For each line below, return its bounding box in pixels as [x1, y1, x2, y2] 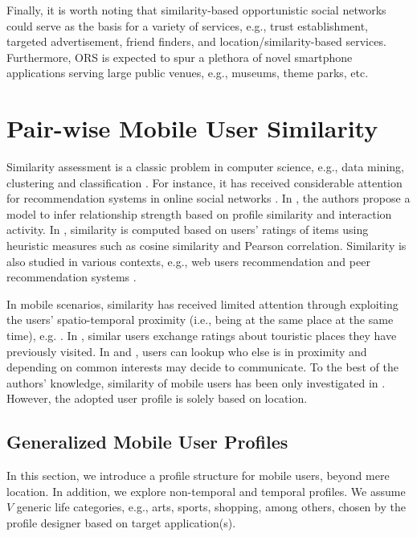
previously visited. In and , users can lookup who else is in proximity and [6, 342, 367, 359]
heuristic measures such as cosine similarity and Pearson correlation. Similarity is [6, 237, 407, 254]
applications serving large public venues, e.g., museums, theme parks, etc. [6, 64, 369, 81]
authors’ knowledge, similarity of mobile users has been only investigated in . [6, 374, 386, 391]
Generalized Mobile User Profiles [6, 429, 288, 454]
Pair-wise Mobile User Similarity [6, 112, 378, 145]
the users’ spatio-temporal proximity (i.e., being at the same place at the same [6, 311, 394, 328]
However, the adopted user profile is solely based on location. [6, 390, 308, 407]
